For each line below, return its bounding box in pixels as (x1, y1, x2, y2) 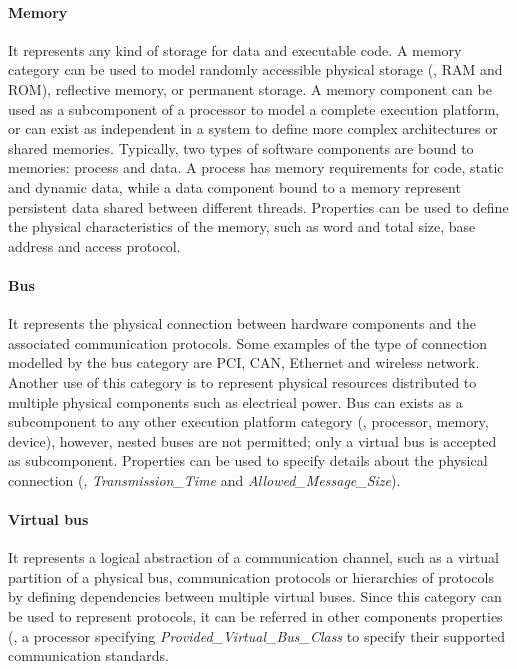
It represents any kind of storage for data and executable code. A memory (8, 39, 462, 60)
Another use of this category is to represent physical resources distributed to (8, 371, 477, 392)
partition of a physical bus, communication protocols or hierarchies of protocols (8, 566, 494, 587)
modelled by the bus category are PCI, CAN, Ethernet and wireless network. (8, 352, 480, 373)
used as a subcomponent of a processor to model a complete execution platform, (8, 98, 500, 119)
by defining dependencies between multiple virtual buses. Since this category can (8, 586, 502, 607)
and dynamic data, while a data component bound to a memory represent (8, 176, 461, 197)
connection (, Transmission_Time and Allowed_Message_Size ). (8, 469, 401, 490)
